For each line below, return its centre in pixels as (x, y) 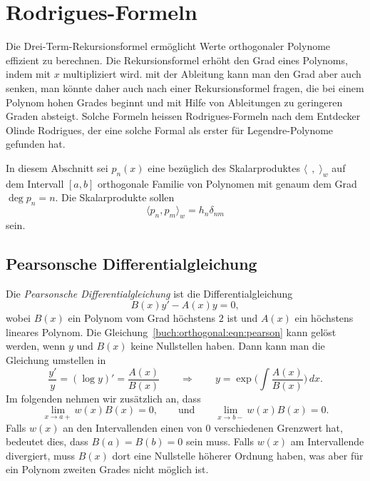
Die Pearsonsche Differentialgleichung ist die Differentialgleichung (149, 293)
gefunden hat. (36, 144)
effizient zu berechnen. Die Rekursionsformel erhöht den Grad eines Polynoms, (177, 60)
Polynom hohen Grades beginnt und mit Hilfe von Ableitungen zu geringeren (174, 102)
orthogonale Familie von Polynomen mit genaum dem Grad (227, 183)
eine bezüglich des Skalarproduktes (224, 167)
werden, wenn (36, 346)
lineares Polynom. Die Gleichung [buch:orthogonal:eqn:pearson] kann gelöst (171, 331)
